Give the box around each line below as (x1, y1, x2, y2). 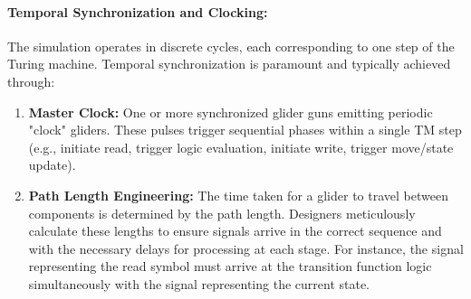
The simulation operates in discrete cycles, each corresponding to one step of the (7, 36, 455, 55)
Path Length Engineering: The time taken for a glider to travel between (28, 185, 448, 204)
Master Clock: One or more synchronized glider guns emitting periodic (28, 102, 433, 121)
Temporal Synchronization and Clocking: (7, 2, 268, 21)
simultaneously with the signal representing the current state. (28, 274, 370, 293)
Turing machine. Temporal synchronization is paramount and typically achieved (7, 54, 451, 73)
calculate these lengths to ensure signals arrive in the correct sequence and (28, 221, 442, 240)
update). (28, 155, 76, 174)
